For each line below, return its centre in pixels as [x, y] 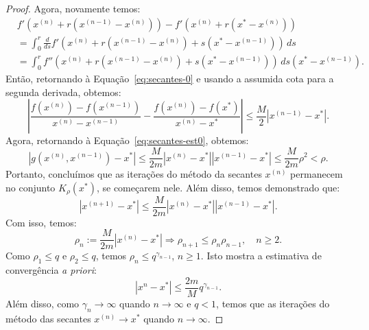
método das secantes [48, 318]
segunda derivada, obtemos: [63, 92]
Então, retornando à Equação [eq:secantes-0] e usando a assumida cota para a [170, 79]
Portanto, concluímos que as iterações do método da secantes [134, 174]
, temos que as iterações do [273, 303]
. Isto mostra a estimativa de [261, 256]
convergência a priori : [51, 270]
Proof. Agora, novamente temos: [73, 8]
